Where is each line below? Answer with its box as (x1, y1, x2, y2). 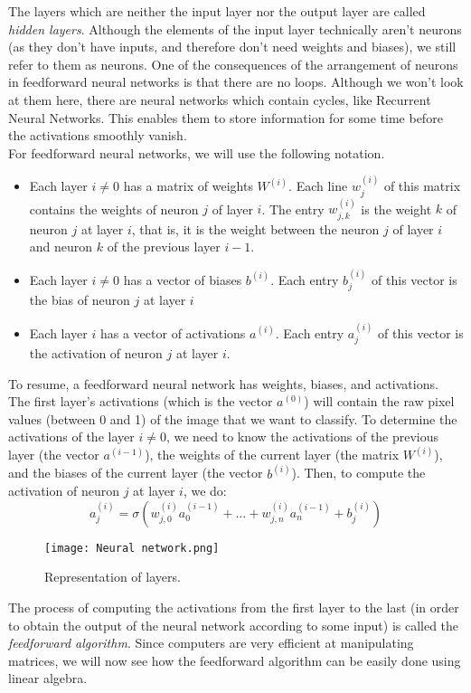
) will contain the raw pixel (304, 392, 455, 411)
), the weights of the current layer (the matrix (145, 445, 400, 464)
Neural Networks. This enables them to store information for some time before (8, 108, 443, 127)
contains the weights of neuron (29, 199, 199, 218)
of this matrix (383, 176, 461, 195)
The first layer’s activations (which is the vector (8, 392, 273, 411)
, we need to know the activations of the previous (165, 427, 439, 446)
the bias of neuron (29, 290, 130, 309)
